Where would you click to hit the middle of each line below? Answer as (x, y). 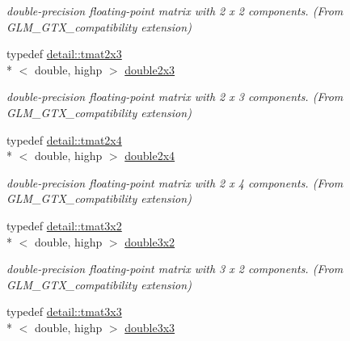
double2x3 (150, 69)
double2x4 (150, 156)
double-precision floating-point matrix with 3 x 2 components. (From (175, 269)
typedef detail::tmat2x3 (64, 54)
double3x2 (150, 241)
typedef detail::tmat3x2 (64, 225)
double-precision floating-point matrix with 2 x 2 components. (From (175, 11)
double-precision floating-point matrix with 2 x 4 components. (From (175, 182)
